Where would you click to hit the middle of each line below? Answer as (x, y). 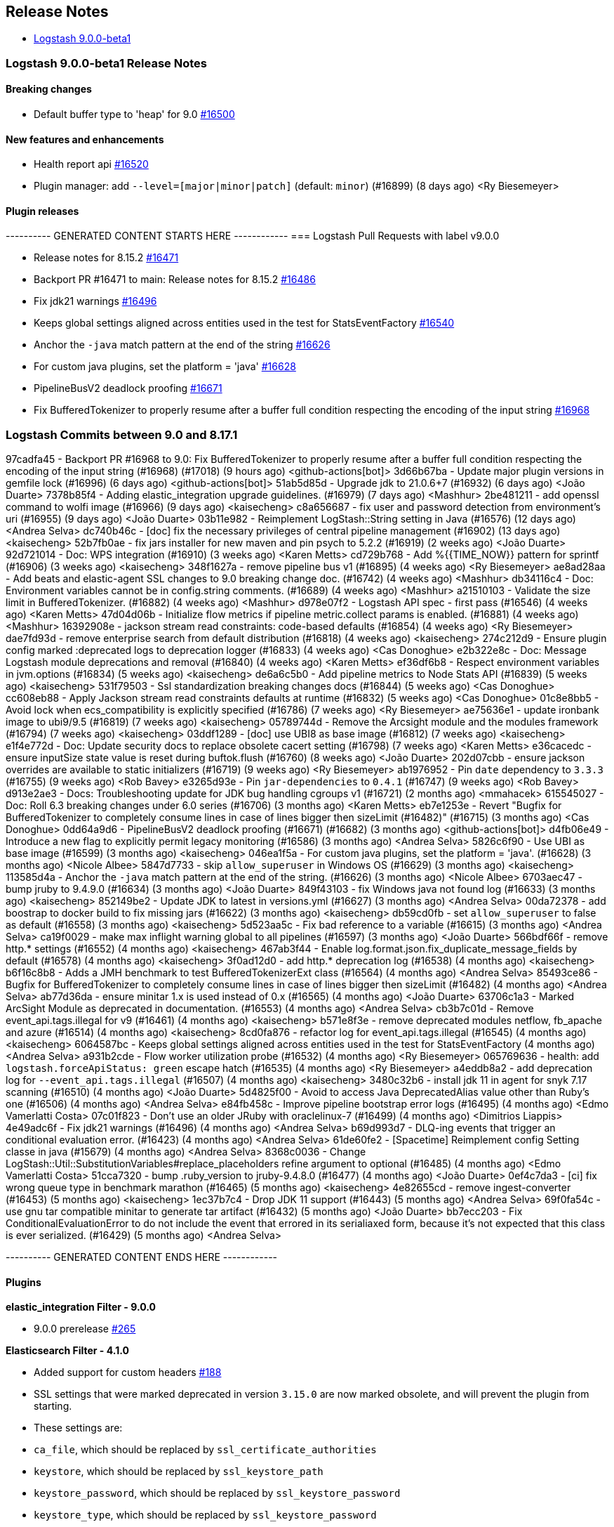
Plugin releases (42, 211)
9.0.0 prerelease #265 (85, 1329)
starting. (53, 1406)
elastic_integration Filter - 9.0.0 (81, 1307)
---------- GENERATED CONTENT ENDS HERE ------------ (142, 1257)
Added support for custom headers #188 (128, 1372)
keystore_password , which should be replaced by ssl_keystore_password (217, 1493)
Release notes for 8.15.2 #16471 (106, 258)
